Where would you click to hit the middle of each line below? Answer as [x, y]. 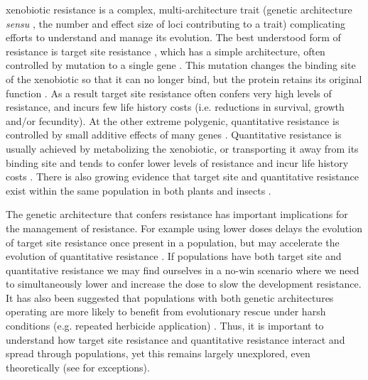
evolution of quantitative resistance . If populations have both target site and [174, 256]
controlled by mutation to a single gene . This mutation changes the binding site [181, 65]
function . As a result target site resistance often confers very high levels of [169, 93]
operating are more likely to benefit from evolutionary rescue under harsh [166, 311]
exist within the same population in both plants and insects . [139, 190]
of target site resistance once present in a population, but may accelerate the [173, 242]
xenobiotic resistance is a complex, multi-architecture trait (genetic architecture [179, 9]
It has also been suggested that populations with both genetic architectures [170, 297]
